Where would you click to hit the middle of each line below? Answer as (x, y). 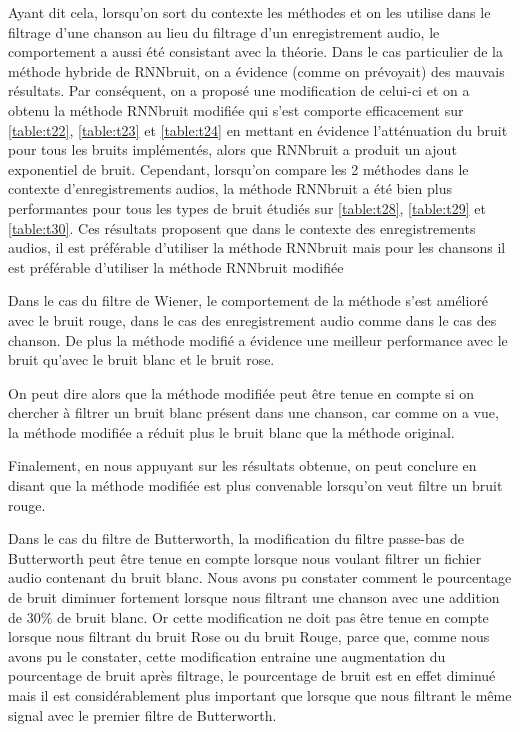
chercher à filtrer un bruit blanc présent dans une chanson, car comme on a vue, (253, 412)
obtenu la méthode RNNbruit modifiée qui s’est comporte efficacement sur (236, 109)
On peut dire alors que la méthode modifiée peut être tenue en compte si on (241, 392)
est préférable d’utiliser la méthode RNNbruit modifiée (176, 266)
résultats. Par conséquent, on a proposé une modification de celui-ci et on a (239, 90)
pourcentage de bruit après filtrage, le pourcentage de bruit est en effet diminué (252, 675)
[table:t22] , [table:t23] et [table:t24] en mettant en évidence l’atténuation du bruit (258, 129)
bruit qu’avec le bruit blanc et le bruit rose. (141, 359)
